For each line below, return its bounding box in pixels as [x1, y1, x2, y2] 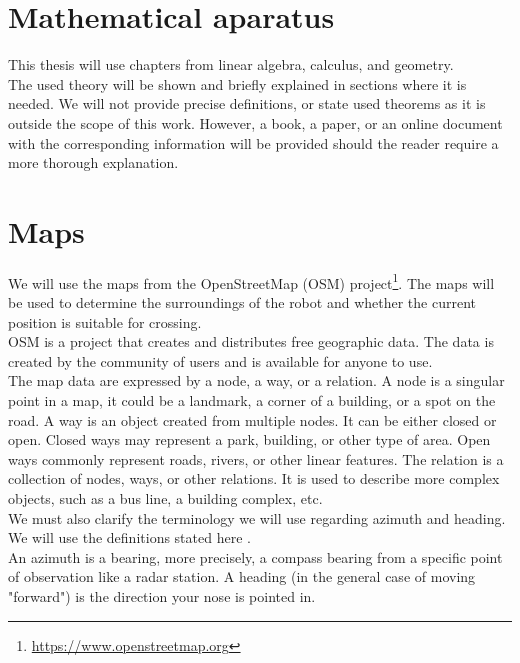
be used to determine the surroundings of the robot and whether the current [8, 292, 476, 313]
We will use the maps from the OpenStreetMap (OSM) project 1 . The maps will [8, 269, 495, 293]
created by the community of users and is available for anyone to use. [8, 350, 433, 371]
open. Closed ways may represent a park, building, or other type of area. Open [8, 429, 491, 450]
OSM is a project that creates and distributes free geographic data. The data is [8, 331, 494, 352]
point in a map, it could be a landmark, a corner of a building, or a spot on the [8, 390, 496, 411]
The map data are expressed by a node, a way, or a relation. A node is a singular [8, 370, 505, 391]
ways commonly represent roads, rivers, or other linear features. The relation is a [8, 448, 504, 469]
